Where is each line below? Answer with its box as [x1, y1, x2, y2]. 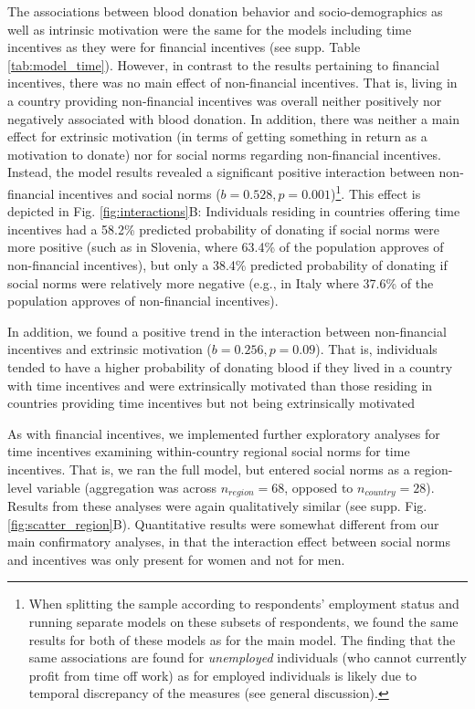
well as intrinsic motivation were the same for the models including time [7, 19, 412, 38]
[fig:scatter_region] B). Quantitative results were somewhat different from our [7, 514, 439, 533]
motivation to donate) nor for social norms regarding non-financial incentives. [7, 144, 441, 163]
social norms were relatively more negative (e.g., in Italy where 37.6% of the [7, 273, 434, 292]
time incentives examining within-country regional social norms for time [7, 442, 410, 461]
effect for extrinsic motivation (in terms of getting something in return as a [7, 127, 427, 146]
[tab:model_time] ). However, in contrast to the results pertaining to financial [7, 55, 439, 74]
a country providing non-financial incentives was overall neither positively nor [7, 90, 442, 109]
